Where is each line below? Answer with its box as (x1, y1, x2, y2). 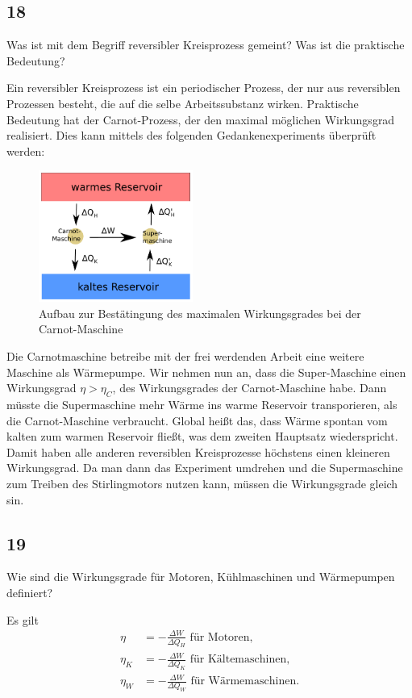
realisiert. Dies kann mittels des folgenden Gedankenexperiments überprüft (6, 127, 377, 144)
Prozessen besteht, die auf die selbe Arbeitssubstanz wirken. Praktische (6, 94, 359, 111)
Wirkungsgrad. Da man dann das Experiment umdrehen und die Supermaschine (6, 459, 403, 476)
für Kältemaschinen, (189, 654, 290, 666)
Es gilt (6, 611, 39, 628)
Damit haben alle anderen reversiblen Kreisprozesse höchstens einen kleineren (6, 443, 390, 460)
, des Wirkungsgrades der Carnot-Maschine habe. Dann (112, 379, 387, 396)
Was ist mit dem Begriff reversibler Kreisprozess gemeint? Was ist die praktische (6, 36, 405, 53)
